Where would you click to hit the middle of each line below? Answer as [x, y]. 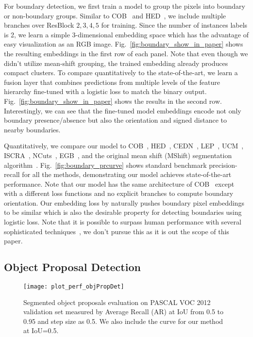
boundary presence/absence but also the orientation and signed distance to [116, 120]
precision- [223, 165]
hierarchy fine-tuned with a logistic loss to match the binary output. [105, 91]
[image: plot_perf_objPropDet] [74, 287]
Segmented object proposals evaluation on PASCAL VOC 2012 [117, 302]
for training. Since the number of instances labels [174, 25]
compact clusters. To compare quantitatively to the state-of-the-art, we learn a [121, 72]
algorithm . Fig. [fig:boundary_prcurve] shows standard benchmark [105, 165]
